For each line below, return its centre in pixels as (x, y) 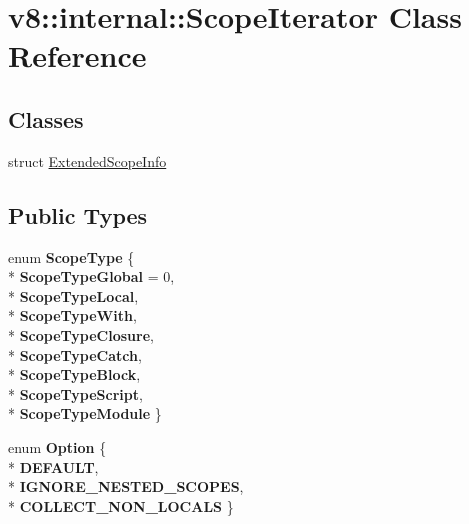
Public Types (78, 214)
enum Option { (57, 446)
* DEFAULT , (53, 466)
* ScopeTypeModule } (85, 413)
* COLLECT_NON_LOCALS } (121, 505)
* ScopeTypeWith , (72, 315)
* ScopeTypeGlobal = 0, (91, 276)
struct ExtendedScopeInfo (87, 160)
